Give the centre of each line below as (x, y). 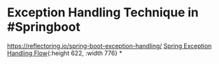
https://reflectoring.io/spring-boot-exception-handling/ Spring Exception (109, 46)
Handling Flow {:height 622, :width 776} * (65, 53)
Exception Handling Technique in (103, 13)
